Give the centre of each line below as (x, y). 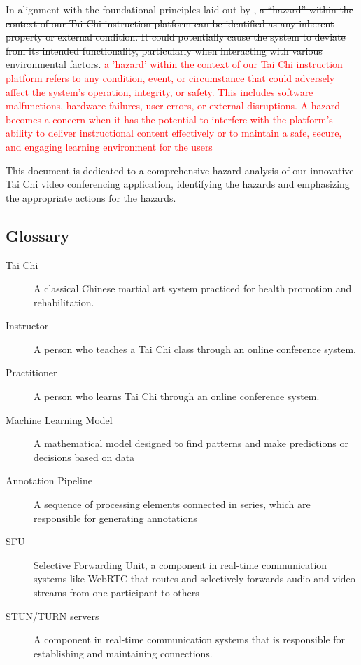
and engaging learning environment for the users (109, 146)
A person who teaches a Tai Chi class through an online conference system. (195, 349)
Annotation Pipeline (49, 480)
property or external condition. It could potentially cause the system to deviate (176, 37)
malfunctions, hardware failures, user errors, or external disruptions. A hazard (173, 105)
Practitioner (31, 372)
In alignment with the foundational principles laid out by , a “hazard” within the (179, 9)
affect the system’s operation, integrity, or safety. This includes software (160, 91)
